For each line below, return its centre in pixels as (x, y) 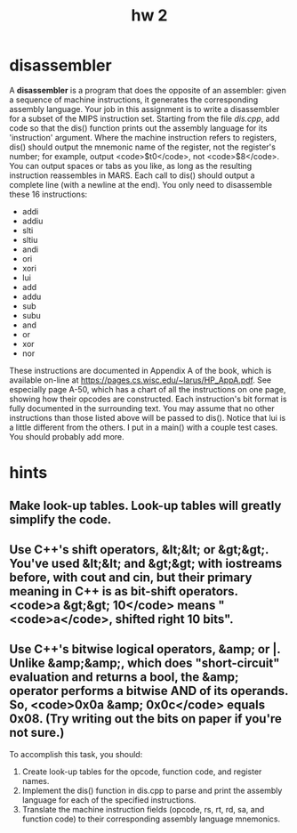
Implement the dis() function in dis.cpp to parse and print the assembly (152, 790)
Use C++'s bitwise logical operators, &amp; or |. (145, 649)
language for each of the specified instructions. (109, 800)
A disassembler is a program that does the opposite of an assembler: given (148, 90)
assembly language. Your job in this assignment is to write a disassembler (144, 109)
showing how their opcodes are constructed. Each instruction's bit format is (148, 399)
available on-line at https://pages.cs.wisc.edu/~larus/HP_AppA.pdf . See (140, 380)
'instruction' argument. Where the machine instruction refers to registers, (143, 137)
